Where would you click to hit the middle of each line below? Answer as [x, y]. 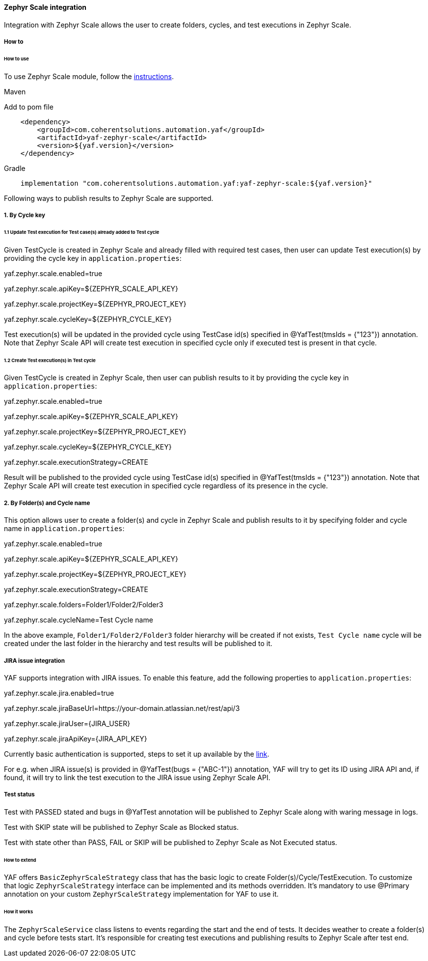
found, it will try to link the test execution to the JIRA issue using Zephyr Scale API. [137, 778]
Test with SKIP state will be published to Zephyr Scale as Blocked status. [121, 827]
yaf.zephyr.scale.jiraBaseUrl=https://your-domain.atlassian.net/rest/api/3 [122, 708]
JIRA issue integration [34, 661]
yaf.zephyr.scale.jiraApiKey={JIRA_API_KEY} [76, 739]
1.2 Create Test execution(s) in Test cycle [50, 360]
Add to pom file [29, 107]
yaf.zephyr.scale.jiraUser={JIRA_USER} [67, 724]
